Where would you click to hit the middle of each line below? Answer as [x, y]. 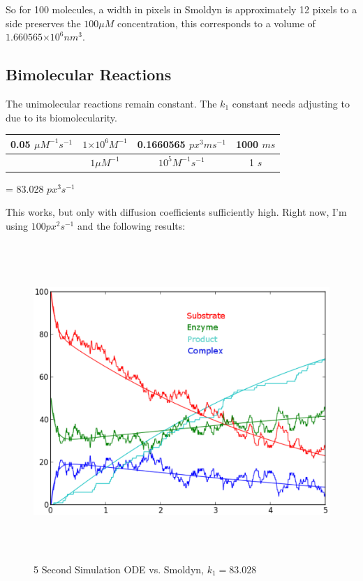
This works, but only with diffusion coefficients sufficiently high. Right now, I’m [176, 212]
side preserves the [43, 23]
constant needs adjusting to [291, 103]
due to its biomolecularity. [61, 117]
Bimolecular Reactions [89, 74]
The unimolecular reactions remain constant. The [111, 103]
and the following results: [131, 225]
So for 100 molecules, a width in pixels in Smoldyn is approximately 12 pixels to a [181, 9]
